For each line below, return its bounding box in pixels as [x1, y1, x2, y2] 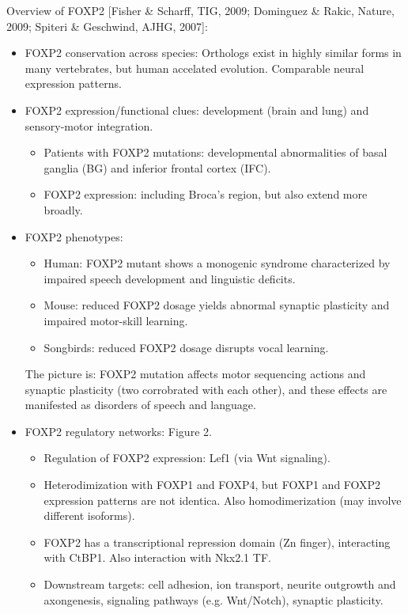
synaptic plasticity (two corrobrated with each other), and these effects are [25, 381, 387, 397]
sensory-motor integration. [25, 117, 153, 134]
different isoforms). [43, 507, 135, 524]
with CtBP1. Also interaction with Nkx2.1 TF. [43, 549, 271, 566]
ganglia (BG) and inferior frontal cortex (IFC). [43, 159, 271, 176]
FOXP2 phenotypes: [25, 228, 123, 244]
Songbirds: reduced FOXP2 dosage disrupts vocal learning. [43, 339, 329, 355]
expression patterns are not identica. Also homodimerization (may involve [43, 491, 402, 508]
